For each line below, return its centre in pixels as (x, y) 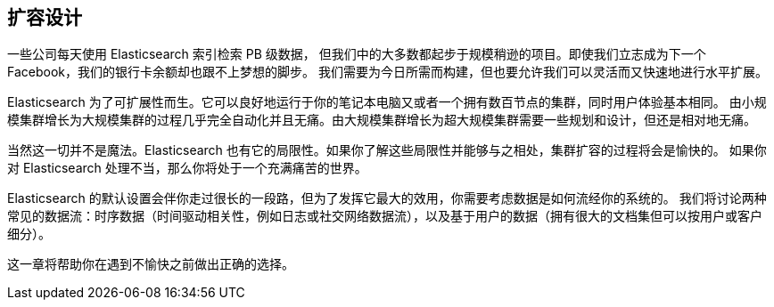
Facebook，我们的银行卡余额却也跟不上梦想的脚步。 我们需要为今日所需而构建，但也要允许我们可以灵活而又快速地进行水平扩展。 (387, 72)
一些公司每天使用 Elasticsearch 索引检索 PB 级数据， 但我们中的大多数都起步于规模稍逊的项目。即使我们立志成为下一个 (357, 54)
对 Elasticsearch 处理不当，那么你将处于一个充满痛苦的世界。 (187, 168)
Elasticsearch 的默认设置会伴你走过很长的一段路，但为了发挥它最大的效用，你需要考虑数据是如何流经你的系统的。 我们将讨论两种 (387, 198)
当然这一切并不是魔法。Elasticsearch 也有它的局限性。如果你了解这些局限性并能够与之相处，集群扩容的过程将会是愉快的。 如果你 (387, 150)
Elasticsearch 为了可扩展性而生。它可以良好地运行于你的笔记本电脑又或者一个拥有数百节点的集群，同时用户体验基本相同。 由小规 (387, 102)
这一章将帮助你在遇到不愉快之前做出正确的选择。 (151, 264)
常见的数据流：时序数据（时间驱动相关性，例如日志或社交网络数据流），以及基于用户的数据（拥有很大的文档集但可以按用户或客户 (385, 216)
